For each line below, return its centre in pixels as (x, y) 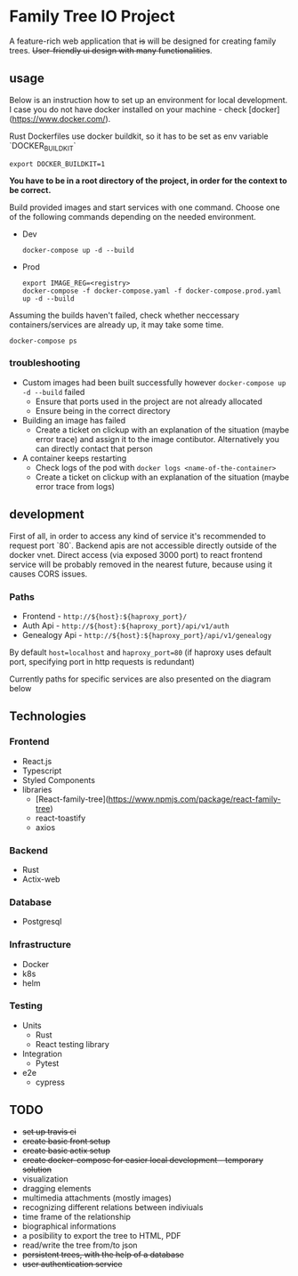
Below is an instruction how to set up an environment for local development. (149, 100)
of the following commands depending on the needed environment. (133, 216)
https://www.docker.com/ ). (61, 118)
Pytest (47, 1063)
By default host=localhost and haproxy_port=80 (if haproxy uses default (141, 652)
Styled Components (59, 779)
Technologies (48, 717)
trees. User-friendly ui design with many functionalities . (111, 50)
